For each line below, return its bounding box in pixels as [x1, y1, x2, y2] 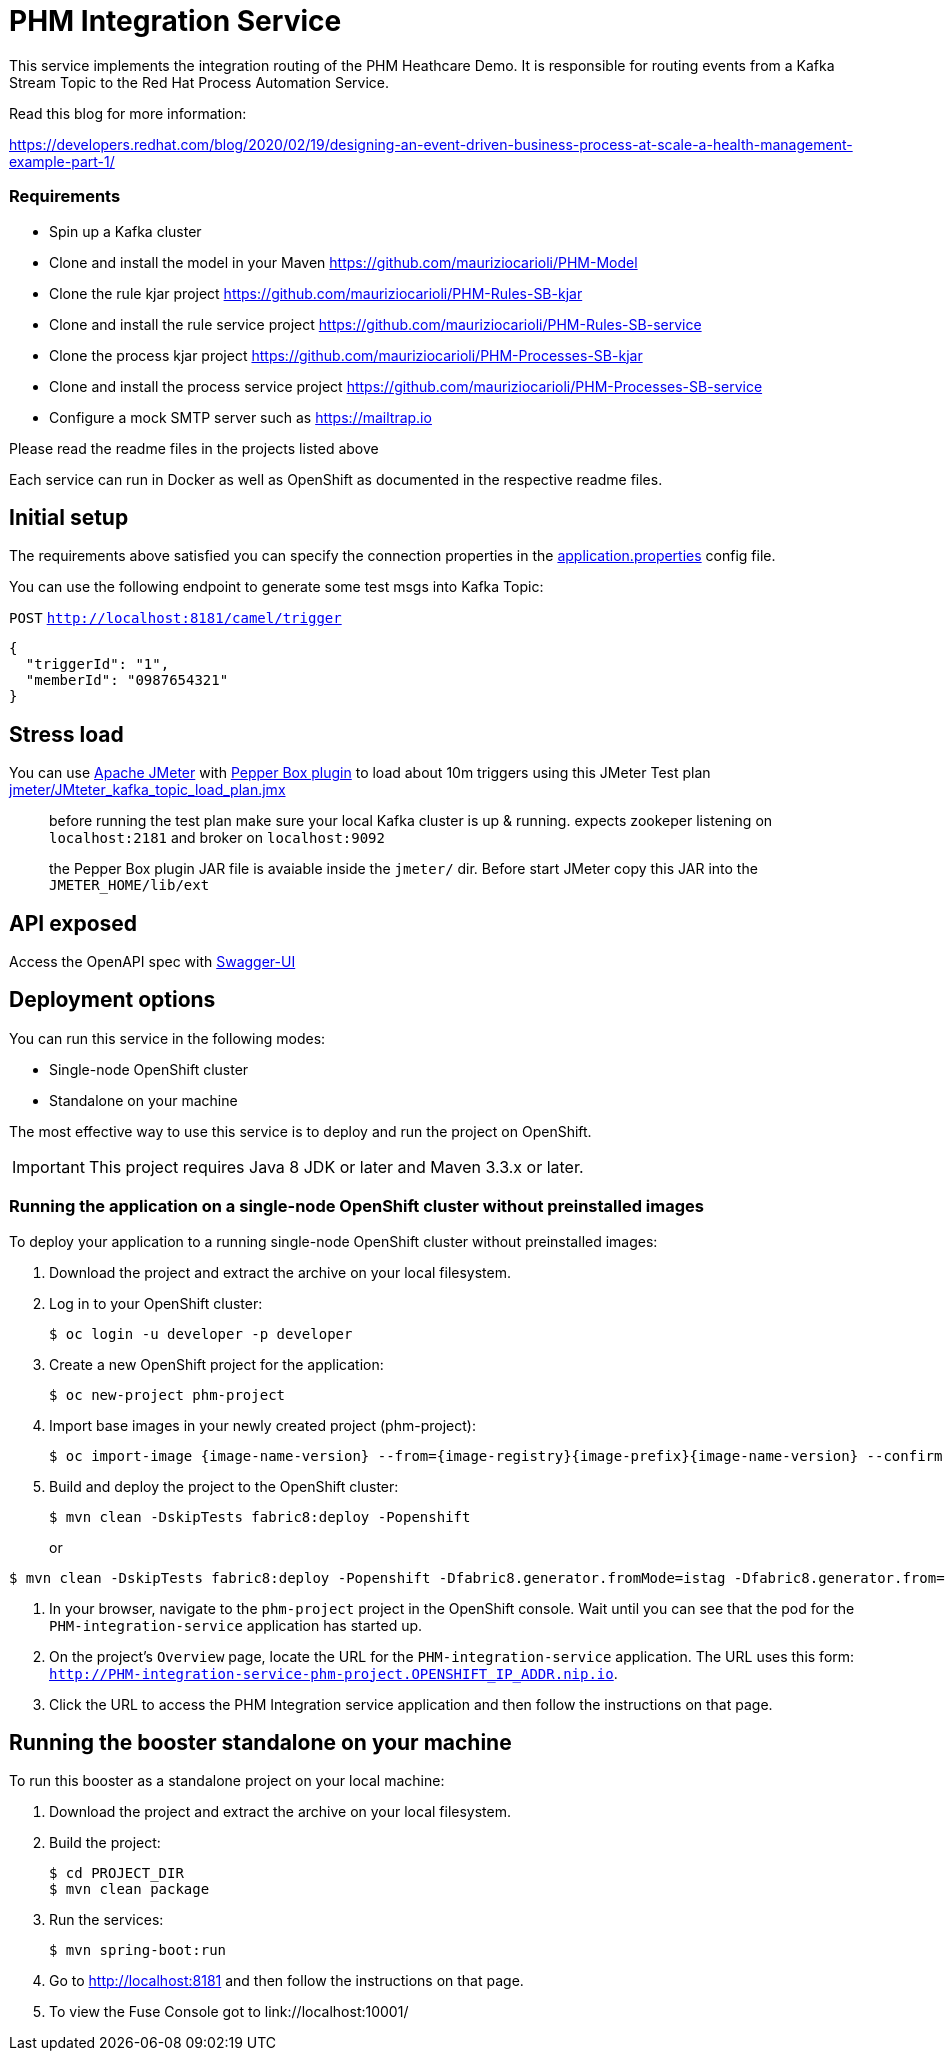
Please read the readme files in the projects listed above [9, 439, 379, 457]
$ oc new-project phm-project [49, 1386, 286, 1403]
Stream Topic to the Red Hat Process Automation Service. [9, 73, 390, 91]
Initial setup [9, 504, 129, 530]
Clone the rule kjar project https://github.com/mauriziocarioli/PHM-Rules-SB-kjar [49, 284, 583, 302]
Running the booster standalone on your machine [9, 1730, 512, 1756]
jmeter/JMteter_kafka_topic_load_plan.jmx [9, 781, 286, 799]
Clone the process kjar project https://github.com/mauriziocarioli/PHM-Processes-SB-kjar [49, 346, 643, 364]
